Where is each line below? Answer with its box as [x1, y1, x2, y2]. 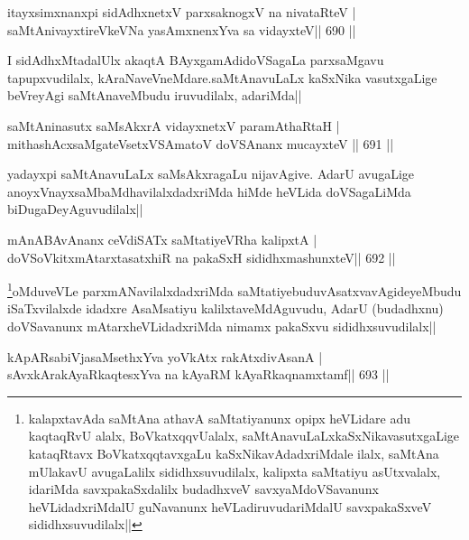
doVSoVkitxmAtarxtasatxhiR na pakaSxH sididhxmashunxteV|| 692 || [7, 247, 396, 266]
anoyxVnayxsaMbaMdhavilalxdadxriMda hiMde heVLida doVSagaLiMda [7, 182, 411, 200]
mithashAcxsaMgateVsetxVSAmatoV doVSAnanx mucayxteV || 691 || [7, 134, 394, 153]
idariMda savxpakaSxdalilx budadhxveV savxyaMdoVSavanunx [28, 479, 379, 498]
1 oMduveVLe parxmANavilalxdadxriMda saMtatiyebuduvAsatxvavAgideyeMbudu [7, 279, 462, 300]
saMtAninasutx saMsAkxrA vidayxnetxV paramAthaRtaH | [7, 116, 340, 135]
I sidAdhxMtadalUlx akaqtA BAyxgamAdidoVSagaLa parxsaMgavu [7, 51, 384, 70]
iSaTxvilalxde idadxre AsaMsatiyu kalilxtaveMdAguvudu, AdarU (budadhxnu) [7, 299, 444, 318]
